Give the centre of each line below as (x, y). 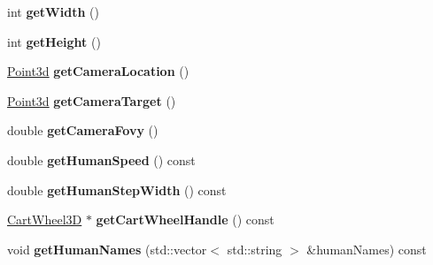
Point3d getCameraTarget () (92, 100)
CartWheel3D (45, 220)
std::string (255, 249)
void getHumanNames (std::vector (107, 249)
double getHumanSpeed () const (101, 159)
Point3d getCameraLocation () (98, 71)
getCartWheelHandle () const (185, 220)
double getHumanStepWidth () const (117, 189)
